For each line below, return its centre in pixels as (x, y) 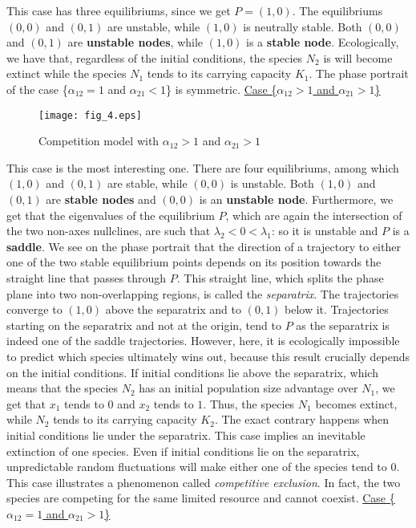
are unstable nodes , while (135, 42)
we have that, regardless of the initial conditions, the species (155, 57)
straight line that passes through (87, 277)
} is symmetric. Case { (221, 89)
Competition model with (99, 141)
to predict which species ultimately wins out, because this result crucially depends (208, 356)
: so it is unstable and (325, 231)
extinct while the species (67, 73)
